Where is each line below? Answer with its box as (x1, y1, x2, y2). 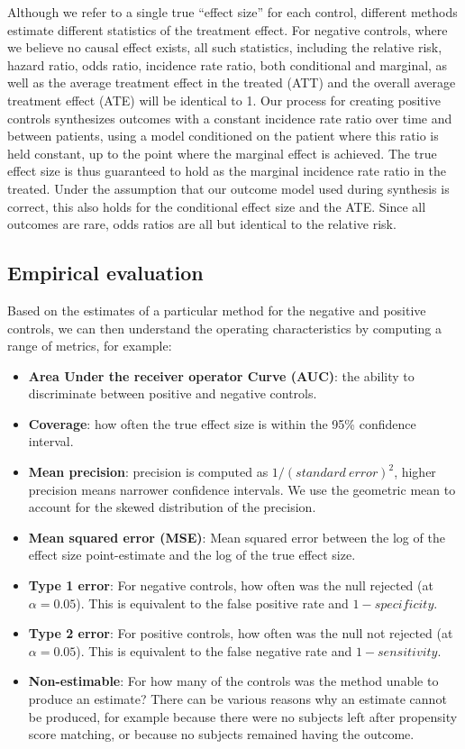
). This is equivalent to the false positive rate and (76, 593, 349, 612)
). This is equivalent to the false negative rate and (76, 641, 352, 660)
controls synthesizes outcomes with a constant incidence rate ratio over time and (7, 108, 452, 127)
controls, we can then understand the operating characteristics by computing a (7, 318, 442, 337)
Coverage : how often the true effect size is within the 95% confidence (28, 414, 416, 433)
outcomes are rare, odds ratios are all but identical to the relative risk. (7, 215, 397, 233)
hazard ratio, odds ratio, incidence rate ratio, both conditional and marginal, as (7, 55, 448, 74)
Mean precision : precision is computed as (28, 462, 269, 481)
